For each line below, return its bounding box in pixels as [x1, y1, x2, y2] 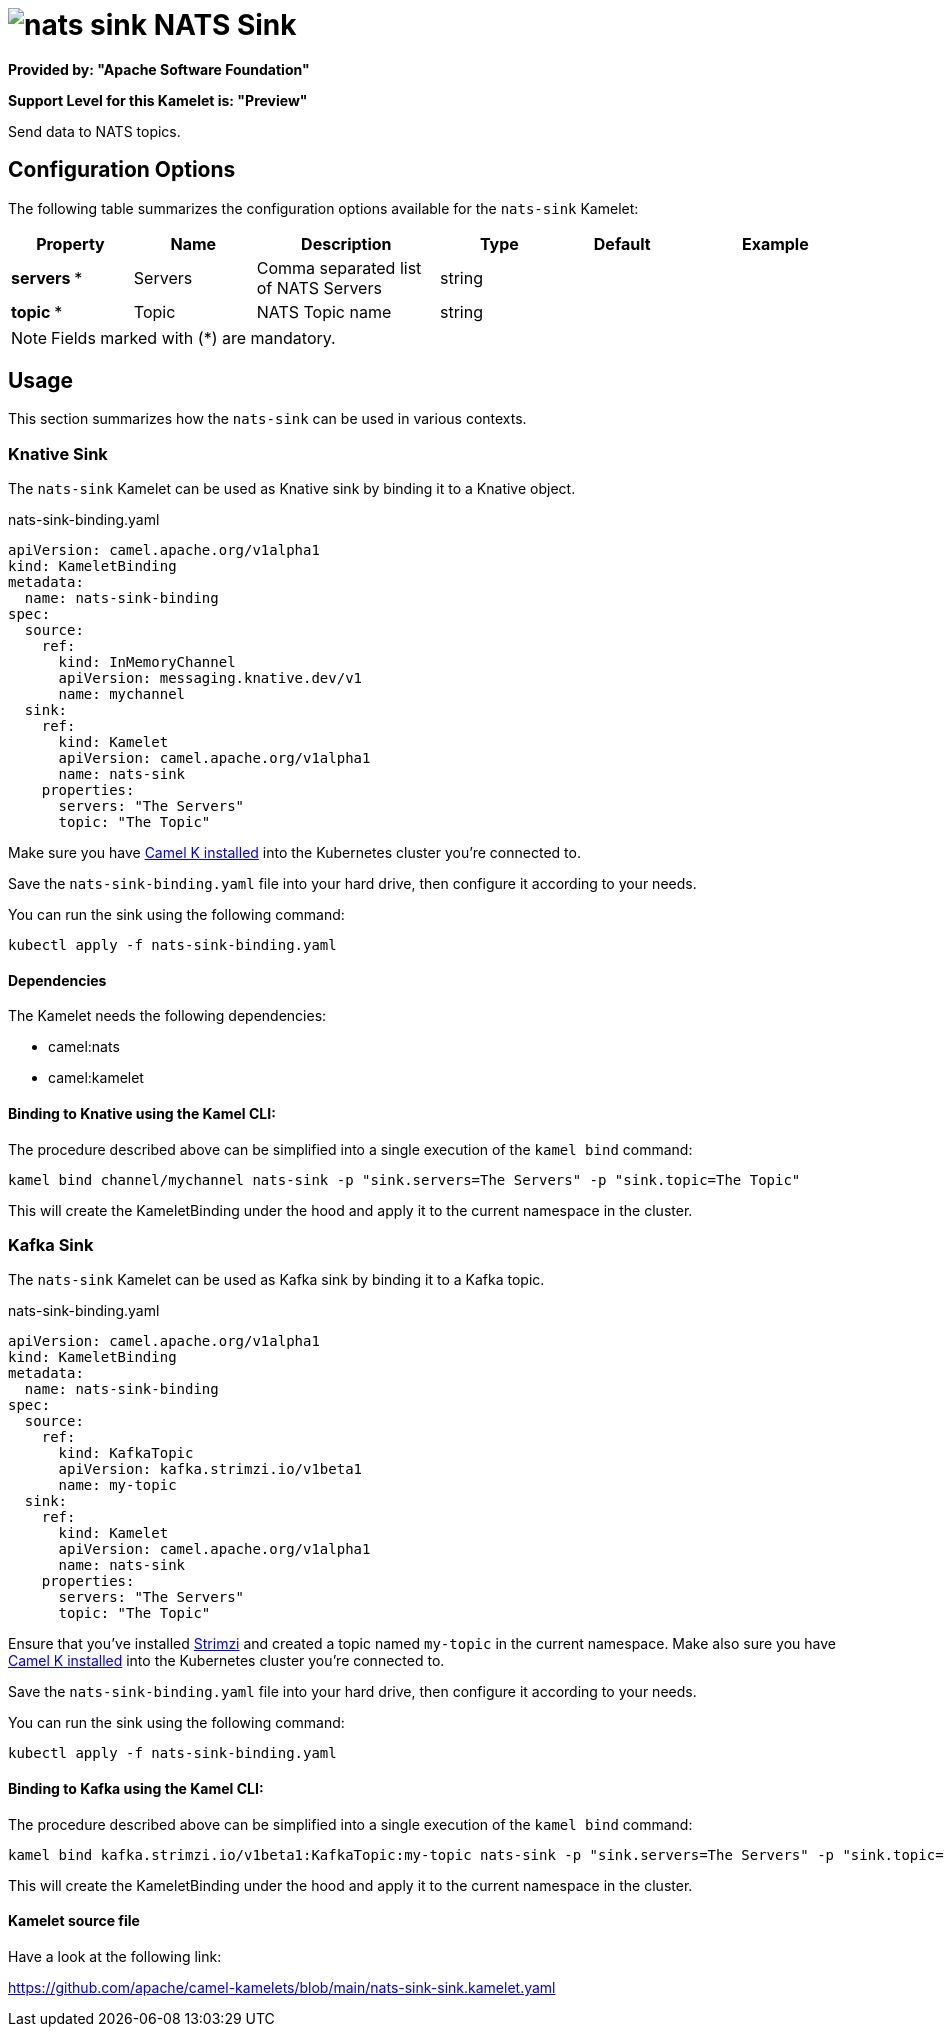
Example [741, 233, 809, 254]
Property [36, 233, 105, 254]
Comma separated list [256, 257, 422, 278]
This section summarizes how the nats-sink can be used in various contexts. [8, 410, 527, 428]
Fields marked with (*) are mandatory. [51, 327, 336, 348]
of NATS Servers [256, 277, 382, 298]
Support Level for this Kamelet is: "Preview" [8, 91, 308, 109]
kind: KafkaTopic [58, 1445, 194, 1462]
